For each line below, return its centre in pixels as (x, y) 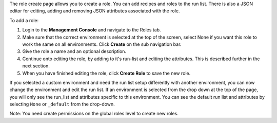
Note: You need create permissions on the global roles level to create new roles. (94, 114)
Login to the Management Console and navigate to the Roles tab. (92, 30)
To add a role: (24, 20)
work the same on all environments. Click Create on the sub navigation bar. (102, 44)
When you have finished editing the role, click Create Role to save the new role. (106, 73)
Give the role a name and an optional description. (74, 51)
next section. (36, 66)
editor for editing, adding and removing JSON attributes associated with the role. (95, 11)
